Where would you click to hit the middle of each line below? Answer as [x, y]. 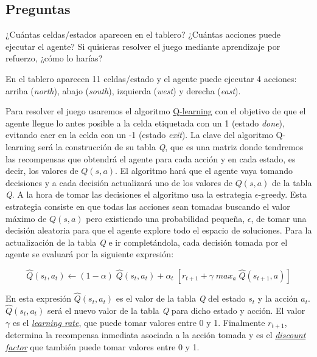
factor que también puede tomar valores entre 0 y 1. [103, 346]
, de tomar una [279, 218]
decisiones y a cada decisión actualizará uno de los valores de [119, 182]
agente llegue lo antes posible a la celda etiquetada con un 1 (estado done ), [145, 123]
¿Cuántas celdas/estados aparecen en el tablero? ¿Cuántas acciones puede [143, 34]
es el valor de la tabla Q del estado [181, 298]
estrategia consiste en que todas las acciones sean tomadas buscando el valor [148, 206]
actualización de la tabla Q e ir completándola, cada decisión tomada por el [147, 242]
